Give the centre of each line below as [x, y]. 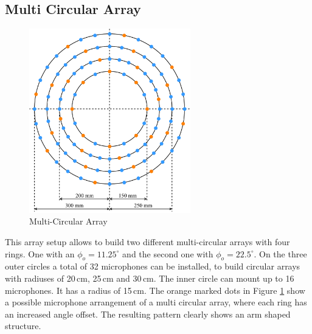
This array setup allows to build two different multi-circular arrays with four [147, 242]
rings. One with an [40, 253]
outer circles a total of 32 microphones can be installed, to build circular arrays [153, 266]
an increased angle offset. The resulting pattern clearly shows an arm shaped [148, 314]
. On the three [280, 253]
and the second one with [168, 253]
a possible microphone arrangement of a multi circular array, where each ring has [156, 302]
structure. [23, 326]
